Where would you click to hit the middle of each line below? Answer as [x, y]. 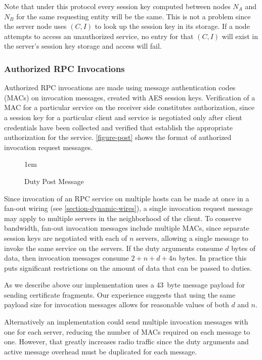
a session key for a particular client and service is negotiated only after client [123, 117]
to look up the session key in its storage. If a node [172, 26]
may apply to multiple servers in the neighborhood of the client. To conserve [123, 218]
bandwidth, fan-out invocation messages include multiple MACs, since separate [127, 228]
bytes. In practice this [213, 258]
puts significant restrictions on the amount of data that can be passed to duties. [128, 267]
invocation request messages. [48, 147]
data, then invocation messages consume [67, 258]
